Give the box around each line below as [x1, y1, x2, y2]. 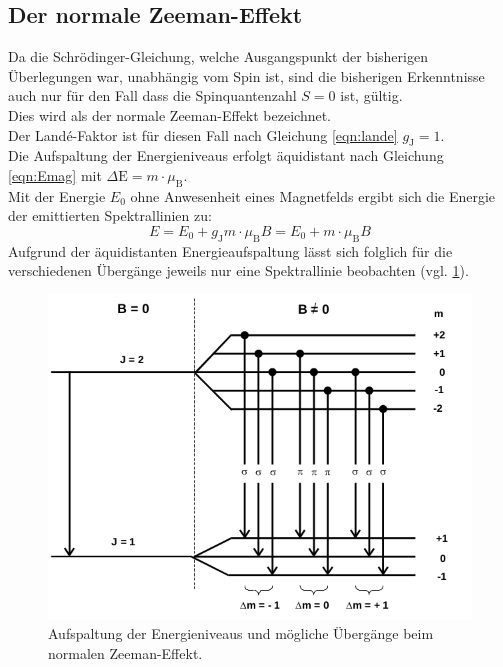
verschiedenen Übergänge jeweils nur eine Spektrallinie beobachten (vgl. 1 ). [8, 260, 469, 281]
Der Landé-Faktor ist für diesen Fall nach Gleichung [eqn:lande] [8, 124, 398, 145]
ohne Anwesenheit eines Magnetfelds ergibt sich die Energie [130, 185, 496, 206]
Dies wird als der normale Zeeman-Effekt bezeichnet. [8, 104, 332, 125]
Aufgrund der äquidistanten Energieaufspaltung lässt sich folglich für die [8, 240, 453, 261]
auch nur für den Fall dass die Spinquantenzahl [8, 85, 297, 106]
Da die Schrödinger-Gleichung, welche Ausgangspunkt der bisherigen [8, 46, 428, 67]
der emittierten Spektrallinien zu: [8, 205, 212, 226]
